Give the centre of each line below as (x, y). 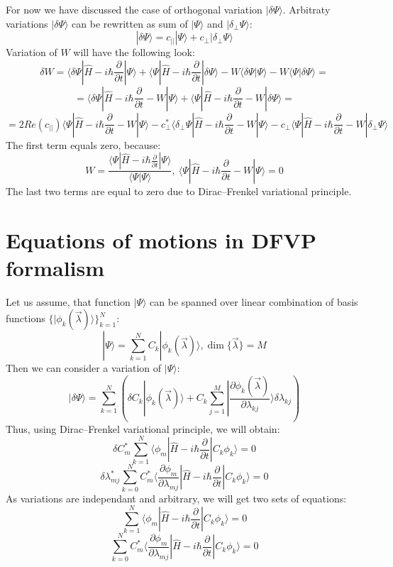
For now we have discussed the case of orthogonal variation (134, 9)
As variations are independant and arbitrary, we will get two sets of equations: (176, 498)
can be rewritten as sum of (130, 23)
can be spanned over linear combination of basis (254, 301)
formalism (55, 267)
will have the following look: (134, 52)
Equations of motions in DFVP (161, 240)
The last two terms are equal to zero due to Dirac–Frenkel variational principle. (179, 191)
